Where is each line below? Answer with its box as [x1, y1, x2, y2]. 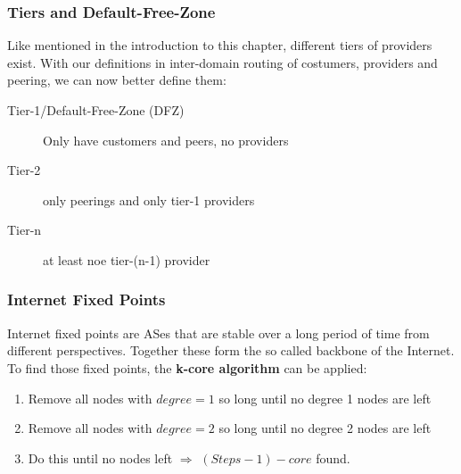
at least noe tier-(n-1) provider [43, 250, 210, 269]
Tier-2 [7, 161, 41, 179]
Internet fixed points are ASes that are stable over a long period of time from [7, 323, 430, 342]
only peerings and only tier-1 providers [43, 190, 255, 209]
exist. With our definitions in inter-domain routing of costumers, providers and [7, 53, 438, 71]
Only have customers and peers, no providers [43, 130, 289, 149]
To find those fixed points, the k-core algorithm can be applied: [7, 358, 367, 377]
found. [316, 448, 350, 467]
